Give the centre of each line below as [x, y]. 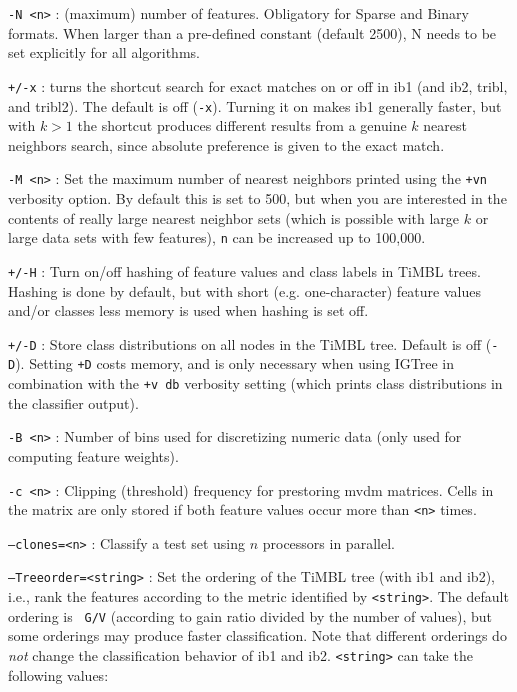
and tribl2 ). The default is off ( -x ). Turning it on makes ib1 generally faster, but [255, 105]
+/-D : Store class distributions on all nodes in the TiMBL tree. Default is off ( [250, 343]
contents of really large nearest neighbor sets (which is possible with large [234, 217]
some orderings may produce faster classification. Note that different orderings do [257, 635]
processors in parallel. [328, 542]
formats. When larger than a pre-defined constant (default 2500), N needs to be [252, 32]
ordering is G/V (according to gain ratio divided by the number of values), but [250, 615]
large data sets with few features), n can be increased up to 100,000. [217, 237]
